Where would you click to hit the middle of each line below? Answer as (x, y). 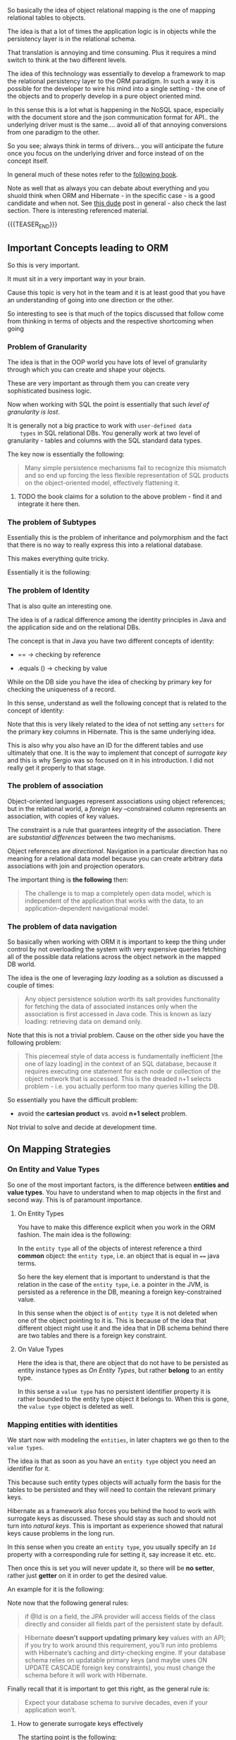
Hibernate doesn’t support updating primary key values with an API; (125, 1638)
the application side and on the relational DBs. (74, 627)
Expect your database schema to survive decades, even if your (116, 1703)
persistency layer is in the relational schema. (72, 39)
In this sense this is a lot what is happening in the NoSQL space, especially (116, 110)
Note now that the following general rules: (68, 1603)
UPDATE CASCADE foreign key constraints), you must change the (120, 1668)
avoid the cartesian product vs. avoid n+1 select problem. (102, 1113)
